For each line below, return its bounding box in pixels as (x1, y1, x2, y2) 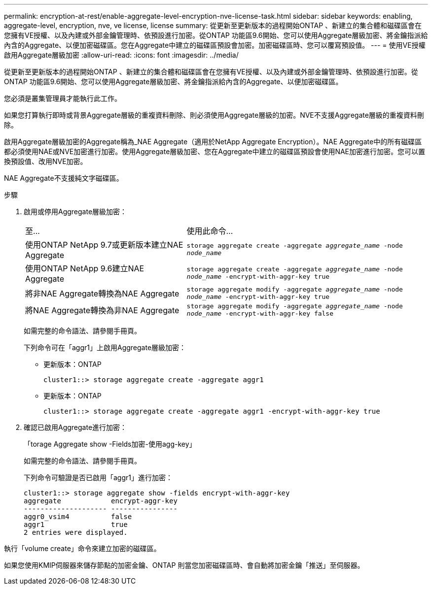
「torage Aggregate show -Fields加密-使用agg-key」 (24, 440, 196, 448)
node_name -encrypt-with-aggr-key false (186, 310, 334, 317)
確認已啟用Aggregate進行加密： (24, 423, 127, 431)
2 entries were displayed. (24, 528, 128, 536)
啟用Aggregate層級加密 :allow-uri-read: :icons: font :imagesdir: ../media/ (4, 51, 239, 59)
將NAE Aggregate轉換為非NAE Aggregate (25, 305, 180, 315)
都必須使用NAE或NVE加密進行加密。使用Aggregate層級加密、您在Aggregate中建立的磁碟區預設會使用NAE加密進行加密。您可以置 (4, 147, 426, 156)
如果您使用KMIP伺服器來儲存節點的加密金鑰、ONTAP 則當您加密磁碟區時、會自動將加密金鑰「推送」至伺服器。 (4, 561, 364, 569)
